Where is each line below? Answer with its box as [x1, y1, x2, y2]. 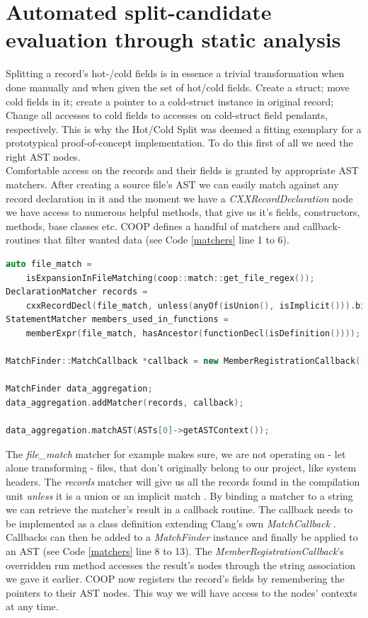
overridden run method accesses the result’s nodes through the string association [6, 557, 356, 572]
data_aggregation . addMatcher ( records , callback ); [6, 397, 244, 408]
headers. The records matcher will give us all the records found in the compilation [6, 474, 360, 488]
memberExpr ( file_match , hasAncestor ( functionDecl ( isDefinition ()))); [25, 328, 361, 338]
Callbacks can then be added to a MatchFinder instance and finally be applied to [6, 530, 358, 544]
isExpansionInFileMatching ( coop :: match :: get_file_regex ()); [25, 273, 315, 283]
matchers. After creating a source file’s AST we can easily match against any [6, 177, 339, 192]
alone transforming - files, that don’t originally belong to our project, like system [6, 460, 357, 475]
